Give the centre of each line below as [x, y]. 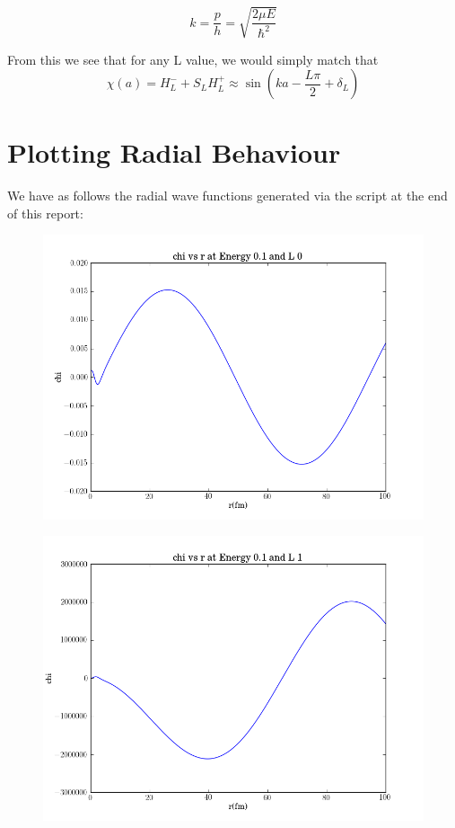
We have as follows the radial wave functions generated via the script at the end [227, 196]
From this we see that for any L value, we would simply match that [193, 59]
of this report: [45, 213]
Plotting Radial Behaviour [174, 152]
